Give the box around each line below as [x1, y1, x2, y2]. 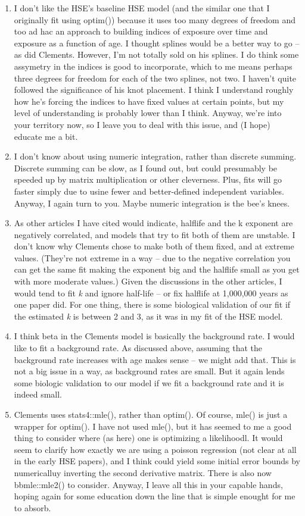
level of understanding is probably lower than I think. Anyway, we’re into [14, 107, 282, 119]
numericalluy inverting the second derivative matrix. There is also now [14, 466, 272, 479]
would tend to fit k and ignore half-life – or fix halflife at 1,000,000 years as [14, 286, 288, 299]
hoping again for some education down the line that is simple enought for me [14, 490, 295, 502]
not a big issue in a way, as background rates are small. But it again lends [14, 365, 285, 377]
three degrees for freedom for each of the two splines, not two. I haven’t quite [14, 71, 297, 84]
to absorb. [14, 501, 51, 514]
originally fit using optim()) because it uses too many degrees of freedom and [14, 13, 296, 26]
